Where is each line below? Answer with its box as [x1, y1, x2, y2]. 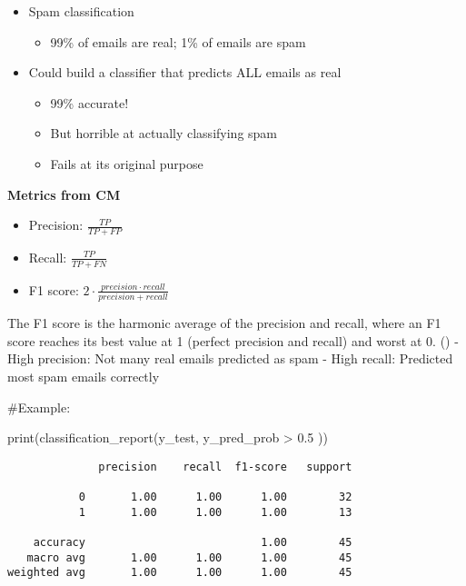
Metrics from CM [7, 184, 121, 204]
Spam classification [28, 2, 134, 20]
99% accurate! [50, 93, 129, 112]
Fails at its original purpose [50, 154, 203, 173]
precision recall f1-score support [98, 460, 352, 473]
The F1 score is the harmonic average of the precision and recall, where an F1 [7, 313, 441, 333]
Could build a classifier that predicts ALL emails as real [28, 63, 342, 82]
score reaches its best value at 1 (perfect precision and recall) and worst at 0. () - [7, 331, 459, 350]
